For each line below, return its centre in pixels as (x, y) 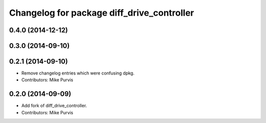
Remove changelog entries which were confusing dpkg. (78, 73)
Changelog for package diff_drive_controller (102, 13)
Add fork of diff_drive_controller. (54, 106)
